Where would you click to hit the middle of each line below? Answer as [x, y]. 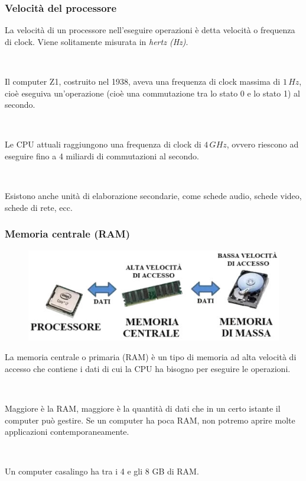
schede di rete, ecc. [39, 207]
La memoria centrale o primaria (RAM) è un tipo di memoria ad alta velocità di [151, 357]
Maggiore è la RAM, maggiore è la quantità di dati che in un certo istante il [143, 408]
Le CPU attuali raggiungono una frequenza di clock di [103, 144]
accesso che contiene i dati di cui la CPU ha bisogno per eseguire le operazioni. [148, 368]
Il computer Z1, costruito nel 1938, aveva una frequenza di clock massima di [143, 81]
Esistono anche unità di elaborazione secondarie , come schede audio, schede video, [153, 196]
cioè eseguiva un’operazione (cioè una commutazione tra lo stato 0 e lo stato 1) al [152, 93]
